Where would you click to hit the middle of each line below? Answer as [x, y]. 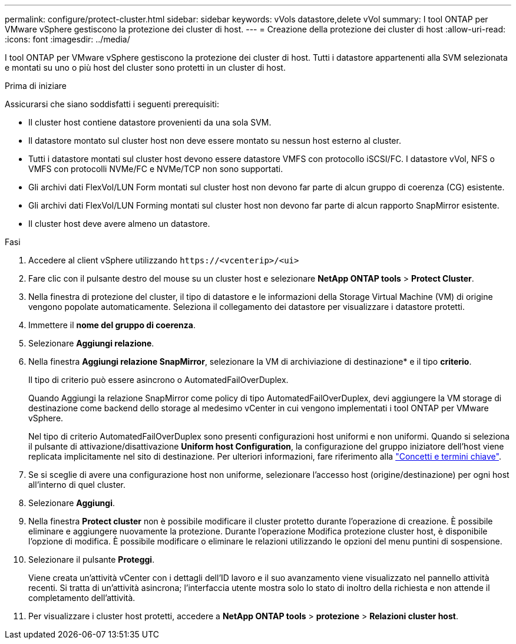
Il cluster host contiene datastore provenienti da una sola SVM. [150, 122]
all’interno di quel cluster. [77, 485]
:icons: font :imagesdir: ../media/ [67, 39]
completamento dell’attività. [82, 598]
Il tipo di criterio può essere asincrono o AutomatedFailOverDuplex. [158, 380]
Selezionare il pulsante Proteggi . [92, 559]
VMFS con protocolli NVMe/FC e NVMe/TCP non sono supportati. [156, 169]
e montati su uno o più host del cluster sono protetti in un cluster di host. [145, 67]
